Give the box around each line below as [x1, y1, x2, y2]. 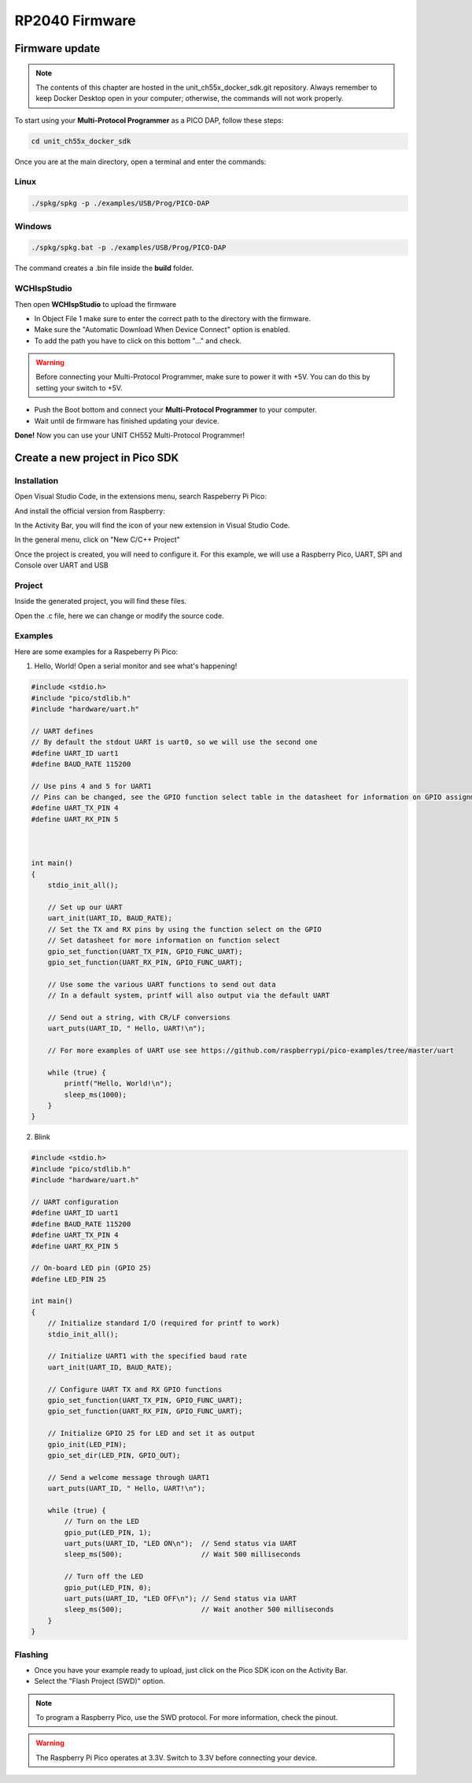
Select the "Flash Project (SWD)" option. [34, 1677, 165, 1686]
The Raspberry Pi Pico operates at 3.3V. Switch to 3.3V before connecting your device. [35, 1752, 318, 1763]
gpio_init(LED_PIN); [47, 1440, 127, 1448]
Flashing [14, 1649, 49, 1660]
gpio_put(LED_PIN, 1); [64, 1528, 153, 1537]
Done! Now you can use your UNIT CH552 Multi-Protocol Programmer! [14, 431, 245, 440]
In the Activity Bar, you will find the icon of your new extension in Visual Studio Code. [14, 520, 290, 530]
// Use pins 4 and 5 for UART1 [31, 782, 153, 790]
